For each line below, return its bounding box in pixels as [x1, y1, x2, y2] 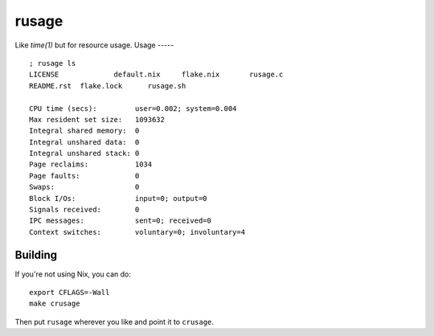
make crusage [29, 299, 80, 309]
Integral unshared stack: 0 [29, 149, 140, 158]
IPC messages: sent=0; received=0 [29, 216, 212, 225]
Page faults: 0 [29, 171, 140, 180]
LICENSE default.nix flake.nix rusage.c [29, 70, 284, 80]
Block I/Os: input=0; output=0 [29, 194, 208, 203]
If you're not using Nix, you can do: [14, 269, 132, 279]
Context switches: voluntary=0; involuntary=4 [29, 227, 245, 236]
